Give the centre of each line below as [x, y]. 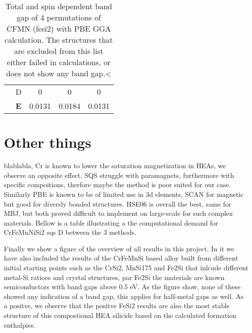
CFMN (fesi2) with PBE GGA [59, 28]
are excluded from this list [59, 51]
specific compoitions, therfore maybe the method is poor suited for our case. [117, 184]
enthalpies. [20, 324]
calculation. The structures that [59, 40]
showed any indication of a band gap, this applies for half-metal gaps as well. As [124, 296]
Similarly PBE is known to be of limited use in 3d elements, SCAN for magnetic [124, 194]
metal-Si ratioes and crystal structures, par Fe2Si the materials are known [114, 277]
